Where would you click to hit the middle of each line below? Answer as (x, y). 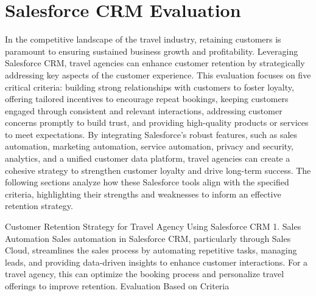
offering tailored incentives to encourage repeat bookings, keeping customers (147, 99)
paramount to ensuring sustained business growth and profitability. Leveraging (152, 51)
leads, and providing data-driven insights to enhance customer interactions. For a (156, 262)
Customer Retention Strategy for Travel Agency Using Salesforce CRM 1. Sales (153, 226)
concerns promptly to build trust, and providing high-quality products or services (157, 122)
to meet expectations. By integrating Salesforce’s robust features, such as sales (151, 134)
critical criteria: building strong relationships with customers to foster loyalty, (149, 87)
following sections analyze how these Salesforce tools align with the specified (147, 182)
